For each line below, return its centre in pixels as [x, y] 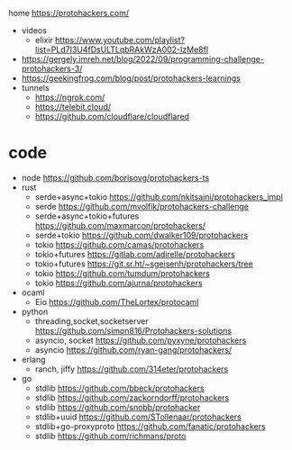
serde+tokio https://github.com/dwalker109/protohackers [141, 235]
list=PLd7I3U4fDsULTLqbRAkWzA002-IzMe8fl [122, 49]
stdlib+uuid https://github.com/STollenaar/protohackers [138, 417]
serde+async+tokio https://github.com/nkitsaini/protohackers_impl [159, 196]
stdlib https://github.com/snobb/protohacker [118, 407]
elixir [44, 40]
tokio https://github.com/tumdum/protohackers [123, 273]
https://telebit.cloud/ [73, 107]
